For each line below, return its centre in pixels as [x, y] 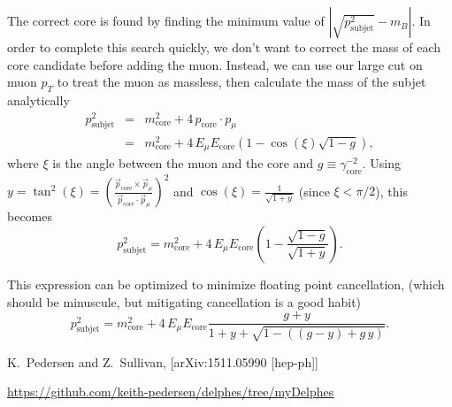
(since [314, 191]
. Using [381, 163]
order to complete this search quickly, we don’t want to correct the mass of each [224, 47]
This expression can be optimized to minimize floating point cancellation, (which [226, 284]
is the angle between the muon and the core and [183, 163]
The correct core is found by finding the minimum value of [166, 20]
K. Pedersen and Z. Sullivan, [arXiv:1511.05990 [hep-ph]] [163, 361]
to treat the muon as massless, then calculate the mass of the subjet [241, 82]
